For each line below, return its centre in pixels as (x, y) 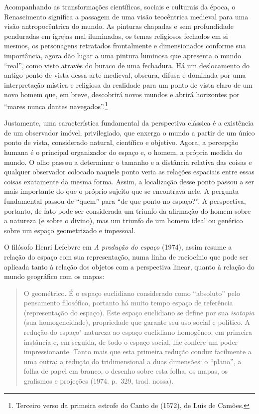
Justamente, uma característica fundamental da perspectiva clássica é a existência (129, 123)
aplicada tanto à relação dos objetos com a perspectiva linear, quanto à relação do (129, 266)
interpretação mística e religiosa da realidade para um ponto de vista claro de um (128, 84)
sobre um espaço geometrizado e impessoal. (70, 230)
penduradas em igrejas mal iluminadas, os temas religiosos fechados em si (116, 36)
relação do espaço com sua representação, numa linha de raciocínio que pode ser (126, 256)
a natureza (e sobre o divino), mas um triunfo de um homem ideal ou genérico (124, 220)
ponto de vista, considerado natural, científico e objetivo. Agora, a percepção (121, 142)
